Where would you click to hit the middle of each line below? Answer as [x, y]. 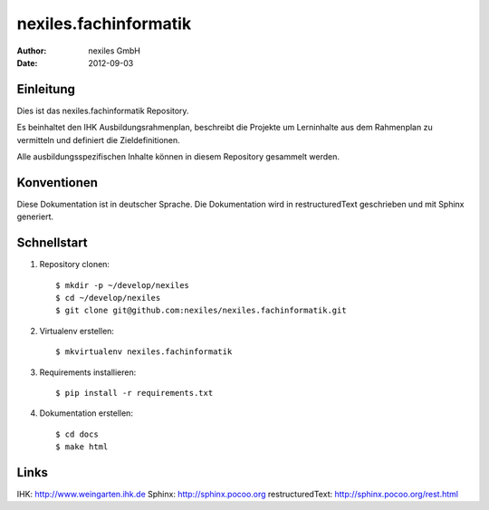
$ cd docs [77, 434]
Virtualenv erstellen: [77, 331]
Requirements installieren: [88, 372]
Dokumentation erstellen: [86, 413]
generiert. [35, 217]
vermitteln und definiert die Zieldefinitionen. [98, 140]
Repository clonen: [75, 265]
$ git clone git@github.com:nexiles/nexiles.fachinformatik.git [201, 311]
